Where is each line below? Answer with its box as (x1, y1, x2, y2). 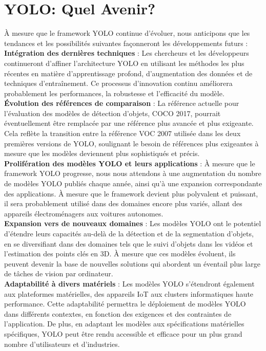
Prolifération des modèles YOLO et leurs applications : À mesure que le (4, 158, 255, 168)
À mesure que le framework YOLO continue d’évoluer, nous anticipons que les (4, 28, 250, 38)
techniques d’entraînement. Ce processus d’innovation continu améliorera (4, 78, 233, 89)
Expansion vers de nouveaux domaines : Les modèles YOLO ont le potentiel (4, 218, 261, 229)
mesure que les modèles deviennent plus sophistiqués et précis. (4, 148, 200, 159)
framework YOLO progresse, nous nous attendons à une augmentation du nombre (4, 168, 261, 179)
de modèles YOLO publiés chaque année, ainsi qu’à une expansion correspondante (4, 178, 262, 189)
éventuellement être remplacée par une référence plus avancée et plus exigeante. (4, 118, 254, 128)
